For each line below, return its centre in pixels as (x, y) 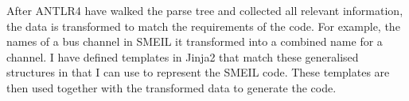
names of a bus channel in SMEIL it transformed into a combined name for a (195, 41)
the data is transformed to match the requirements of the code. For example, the (203, 26)
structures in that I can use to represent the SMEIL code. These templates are (198, 72)
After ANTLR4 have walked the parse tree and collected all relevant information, (205, 10)
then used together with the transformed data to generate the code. (171, 87)
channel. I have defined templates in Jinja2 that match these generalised (183, 56)
